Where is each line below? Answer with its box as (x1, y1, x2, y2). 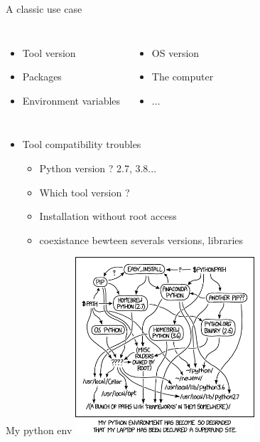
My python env (6, 423, 72, 438)
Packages (22, 69, 62, 84)
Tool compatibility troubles (22, 137, 141, 152)
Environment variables (22, 93, 121, 107)
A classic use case (6, 1, 82, 16)
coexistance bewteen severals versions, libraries (39, 232, 244, 247)
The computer (151, 69, 214, 84)
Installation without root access (39, 209, 177, 223)
